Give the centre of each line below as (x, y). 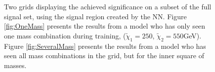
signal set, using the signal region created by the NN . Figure (95, 16)
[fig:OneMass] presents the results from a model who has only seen (105, 26)
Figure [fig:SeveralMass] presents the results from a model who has (105, 46)
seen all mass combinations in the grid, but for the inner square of (104, 55)
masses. (15, 65)
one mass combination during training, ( (65, 35)
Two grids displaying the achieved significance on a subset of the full (108, 6)
